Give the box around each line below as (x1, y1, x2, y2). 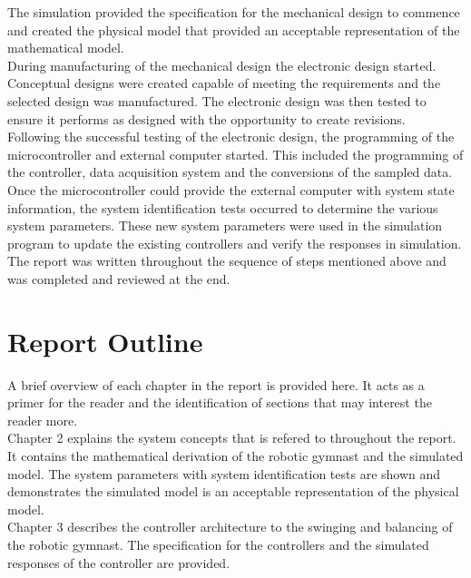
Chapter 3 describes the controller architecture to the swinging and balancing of (7, 517, 453, 536)
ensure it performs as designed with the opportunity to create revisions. (7, 109, 406, 128)
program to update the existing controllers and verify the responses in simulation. (7, 233, 462, 252)
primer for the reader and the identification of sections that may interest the (7, 393, 432, 412)
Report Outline (7, 322, 203, 359)
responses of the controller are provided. (7, 553, 231, 572)
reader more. (7, 410, 78, 429)
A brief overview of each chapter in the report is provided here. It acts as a (7, 375, 425, 394)
